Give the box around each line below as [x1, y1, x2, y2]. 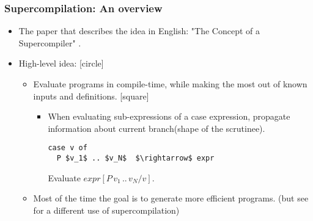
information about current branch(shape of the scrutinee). [48, 121, 265, 134]
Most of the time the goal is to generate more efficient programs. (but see [33, 192, 309, 205]
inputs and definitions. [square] [33, 89, 149, 102]
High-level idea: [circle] [18, 57, 104, 70]
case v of [48, 143, 87, 153]
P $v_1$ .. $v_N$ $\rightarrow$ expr [56, 154, 215, 163]
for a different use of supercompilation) [33, 203, 180, 216]
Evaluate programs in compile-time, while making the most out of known [33, 78, 307, 90]
